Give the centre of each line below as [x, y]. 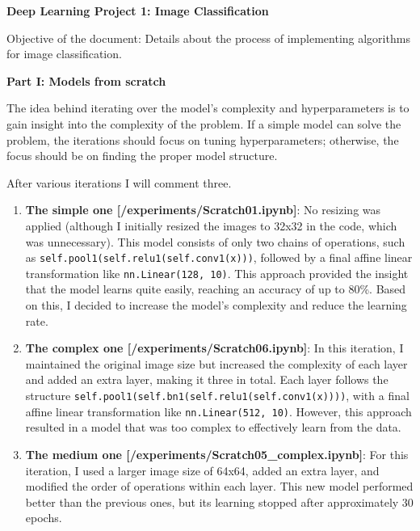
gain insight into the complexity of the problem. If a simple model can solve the [204, 123]
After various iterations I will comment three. [119, 182]
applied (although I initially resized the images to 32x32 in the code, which [211, 225]
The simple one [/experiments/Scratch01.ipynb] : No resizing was [203, 210]
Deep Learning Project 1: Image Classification [138, 11]
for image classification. [64, 54]
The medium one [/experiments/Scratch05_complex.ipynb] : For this [217, 454]
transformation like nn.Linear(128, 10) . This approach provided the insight [217, 273]
